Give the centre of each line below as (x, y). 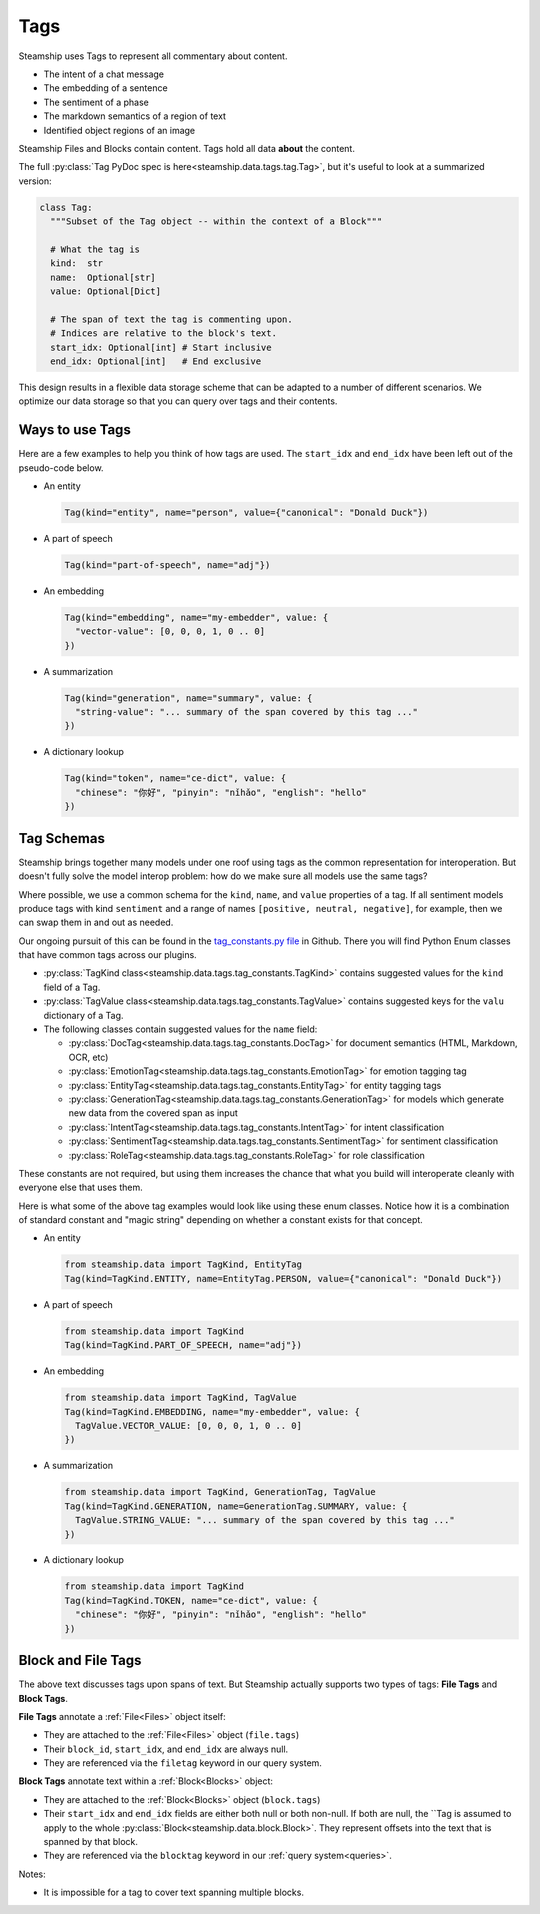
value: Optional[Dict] (106, 291)
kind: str (77, 263)
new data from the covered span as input (153, 1113)
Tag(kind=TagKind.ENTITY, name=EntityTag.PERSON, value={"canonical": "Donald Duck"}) (283, 1278)
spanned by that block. (91, 1842)
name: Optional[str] (103, 277)
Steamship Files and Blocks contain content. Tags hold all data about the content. (186, 148)
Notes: (32, 1874)
